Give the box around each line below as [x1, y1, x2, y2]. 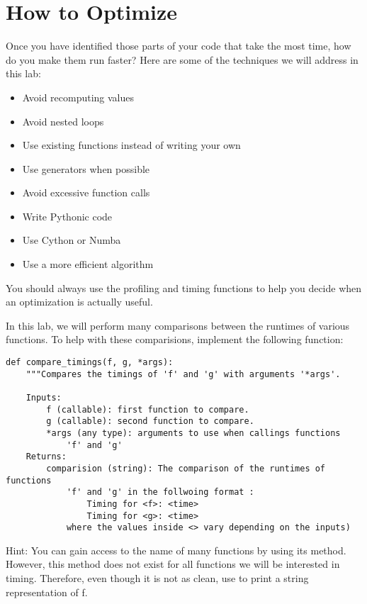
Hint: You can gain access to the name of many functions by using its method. [6, 542, 346, 557]
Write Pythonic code [22, 208, 113, 223]
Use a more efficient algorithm [22, 257, 154, 272]
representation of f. [6, 584, 88, 599]
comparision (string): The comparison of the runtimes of [46, 463, 326, 474]
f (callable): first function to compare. [46, 404, 249, 415]
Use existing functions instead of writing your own [22, 138, 241, 152]
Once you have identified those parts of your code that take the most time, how [6, 38, 351, 53]
